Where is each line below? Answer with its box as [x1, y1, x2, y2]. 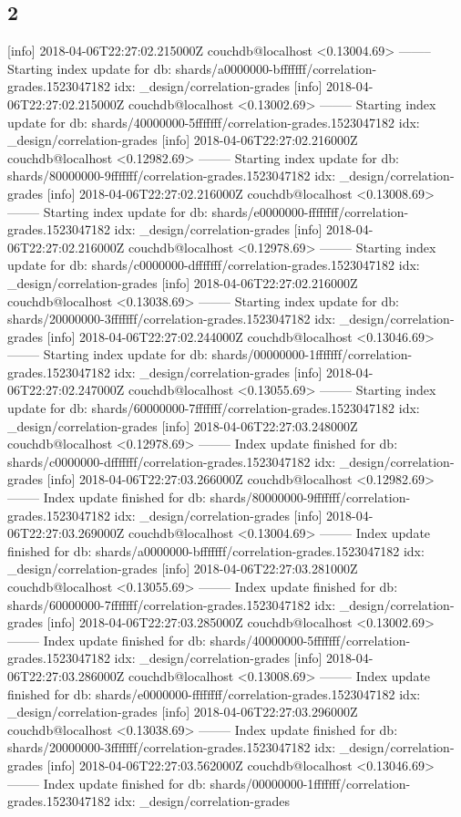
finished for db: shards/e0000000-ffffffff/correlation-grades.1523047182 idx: [7, 684, 421, 703]
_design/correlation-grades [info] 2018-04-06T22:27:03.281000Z [7, 559, 358, 578]
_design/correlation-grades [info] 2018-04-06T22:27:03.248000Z [7, 416, 358, 435]
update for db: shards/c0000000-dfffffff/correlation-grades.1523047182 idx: [7, 255, 420, 274]
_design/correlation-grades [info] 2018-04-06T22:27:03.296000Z [7, 702, 358, 721]
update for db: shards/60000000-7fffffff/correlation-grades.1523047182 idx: [7, 398, 420, 418]
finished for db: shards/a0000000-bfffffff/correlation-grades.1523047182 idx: [7, 541, 425, 560]
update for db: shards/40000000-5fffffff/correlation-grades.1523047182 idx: [7, 112, 420, 131]
